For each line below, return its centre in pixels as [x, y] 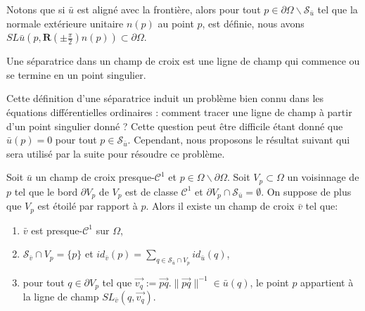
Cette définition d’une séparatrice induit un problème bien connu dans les [165, 98]
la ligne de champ [61, 296]
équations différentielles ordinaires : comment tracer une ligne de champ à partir [179, 112]
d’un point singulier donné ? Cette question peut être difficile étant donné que [175, 126]
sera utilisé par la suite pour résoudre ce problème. [116, 153]
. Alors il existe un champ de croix [220, 206]
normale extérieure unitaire [65, 23]
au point [176, 23]
